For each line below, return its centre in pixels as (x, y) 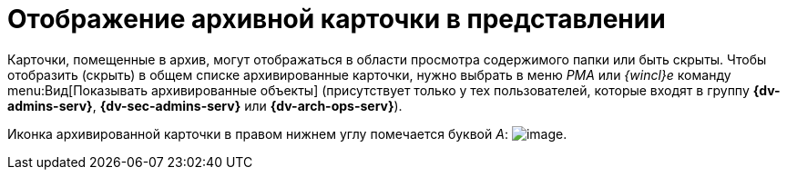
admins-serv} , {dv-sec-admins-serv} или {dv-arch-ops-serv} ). (205, 105)
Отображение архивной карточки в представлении (337, 19)
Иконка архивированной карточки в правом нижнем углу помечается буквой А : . (287, 133)
